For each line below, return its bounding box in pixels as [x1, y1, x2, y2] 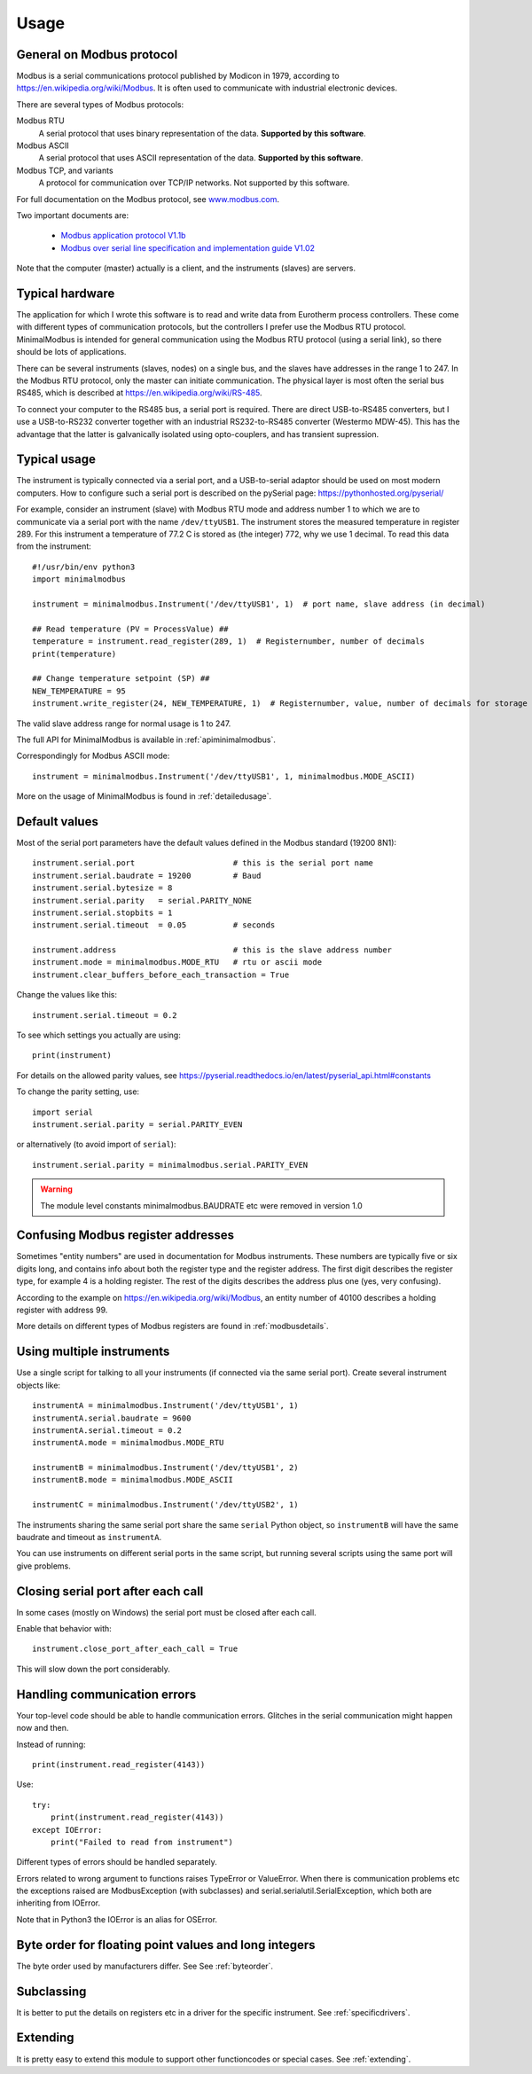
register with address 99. [16, 1304, 108, 1316]
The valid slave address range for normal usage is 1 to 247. [16, 718, 231, 729]
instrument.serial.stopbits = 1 [32, 907, 173, 918]
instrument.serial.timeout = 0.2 [32, 1010, 177, 1020]
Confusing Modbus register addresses [16, 1228, 235, 1243]
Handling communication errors [16, 1687, 197, 1702]
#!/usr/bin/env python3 [32, 561, 136, 572]
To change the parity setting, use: [16, 1086, 140, 1097]
